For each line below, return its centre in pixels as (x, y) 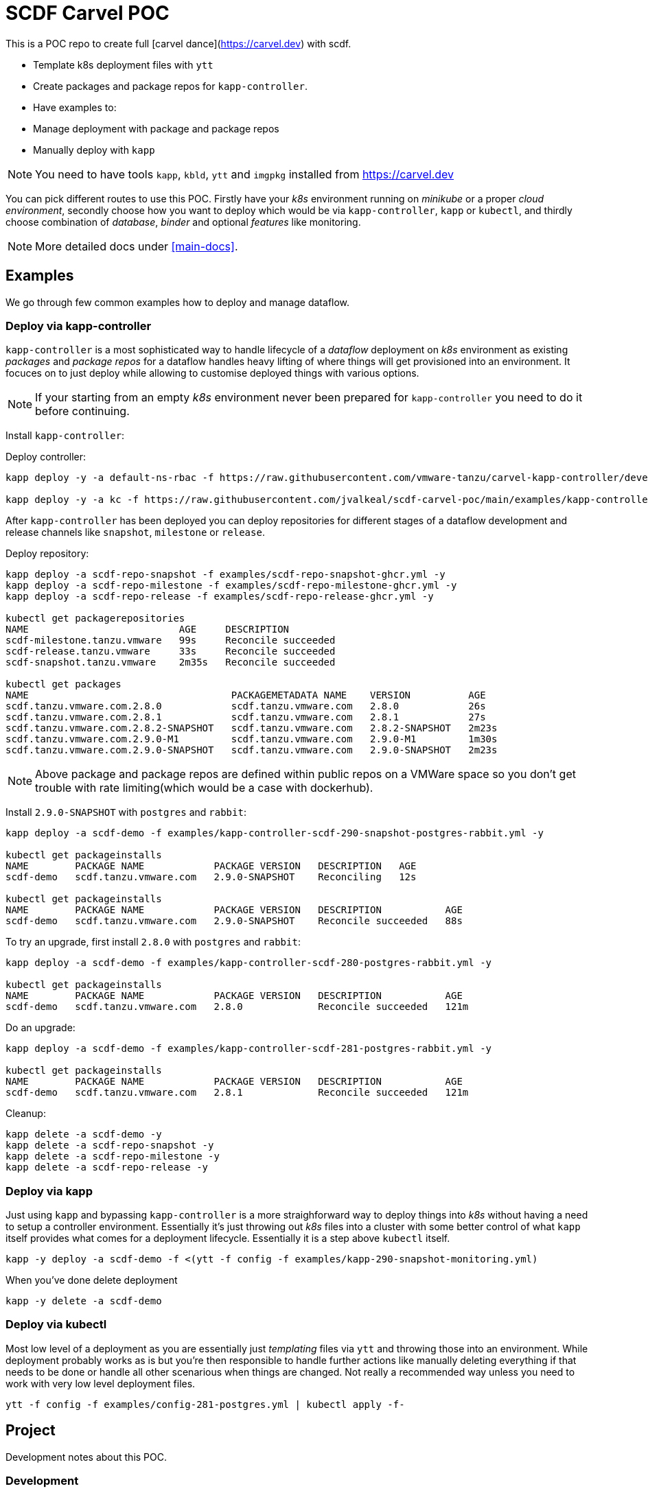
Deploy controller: (46, 457)
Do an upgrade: (40, 1028)
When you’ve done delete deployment (92, 1280)
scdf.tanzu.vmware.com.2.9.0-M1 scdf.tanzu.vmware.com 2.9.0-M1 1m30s (252, 739)
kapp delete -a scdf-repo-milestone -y (113, 1156)
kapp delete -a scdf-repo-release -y (107, 1167)
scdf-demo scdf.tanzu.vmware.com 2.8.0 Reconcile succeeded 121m (237, 1007)
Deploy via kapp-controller (79, 326)
